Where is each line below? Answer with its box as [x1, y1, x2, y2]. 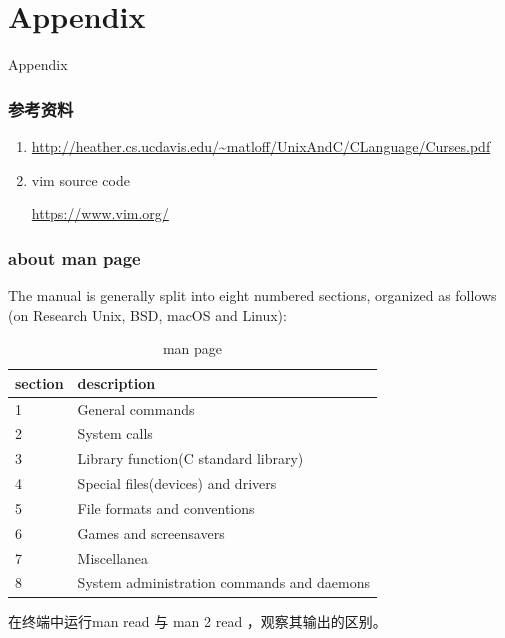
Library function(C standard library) [77, 448, 304, 469]
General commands [77, 398, 195, 419]
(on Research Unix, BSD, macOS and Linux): [8, 304, 287, 325]
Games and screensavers [77, 522, 225, 543]
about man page [8, 245, 141, 270]
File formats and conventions [77, 497, 255, 518]
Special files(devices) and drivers [77, 473, 277, 494]
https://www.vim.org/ [31, 203, 169, 224]
